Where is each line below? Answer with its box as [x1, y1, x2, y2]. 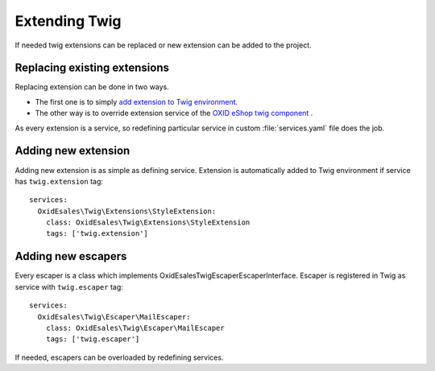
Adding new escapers [14, 249, 127, 263]
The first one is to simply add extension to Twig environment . [35, 97, 238, 106]
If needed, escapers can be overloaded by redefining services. [14, 352, 224, 362]
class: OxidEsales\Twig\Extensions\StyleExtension [45, 218, 251, 227]
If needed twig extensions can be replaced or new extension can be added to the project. [14, 40, 312, 50]
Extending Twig [14, 12, 122, 30]
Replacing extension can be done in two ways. [14, 82, 169, 92]
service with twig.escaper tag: [14, 282, 124, 291]
